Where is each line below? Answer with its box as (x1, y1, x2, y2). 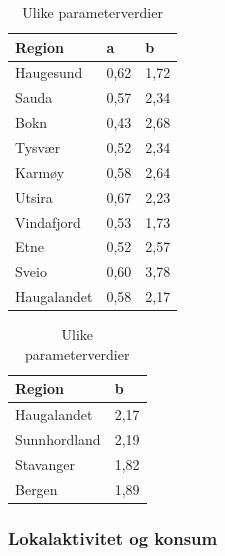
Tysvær (15, 136, 61, 157)
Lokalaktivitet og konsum (8, 525, 218, 550)
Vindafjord (15, 211, 81, 232)
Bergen (15, 478, 58, 499)
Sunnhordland (15, 429, 101, 449)
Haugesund (15, 62, 83, 83)
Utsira (15, 186, 53, 207)
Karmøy (15, 161, 65, 182)
